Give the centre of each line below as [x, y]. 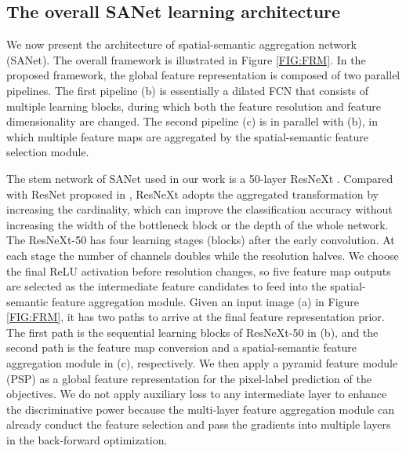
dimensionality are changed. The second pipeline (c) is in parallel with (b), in [192, 121]
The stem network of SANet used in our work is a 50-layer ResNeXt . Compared [200, 178]
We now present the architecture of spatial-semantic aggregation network [181, 44]
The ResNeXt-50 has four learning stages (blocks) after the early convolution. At [201, 240]
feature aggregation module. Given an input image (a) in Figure [206, 301]
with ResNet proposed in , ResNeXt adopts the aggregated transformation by [192, 194]
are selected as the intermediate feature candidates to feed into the [167, 286]
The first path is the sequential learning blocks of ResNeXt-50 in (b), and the [192, 332]
